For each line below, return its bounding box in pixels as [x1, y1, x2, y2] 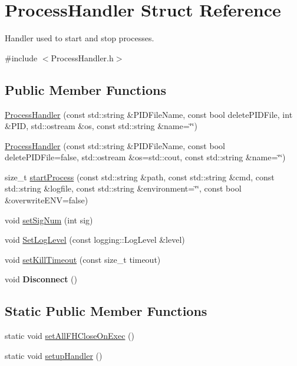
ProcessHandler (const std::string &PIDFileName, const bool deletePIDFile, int [5, 108, 293, 120]
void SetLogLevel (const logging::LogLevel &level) [5, 233, 185, 246]
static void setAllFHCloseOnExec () [5, 329, 134, 342]
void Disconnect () [5, 273, 77, 285]
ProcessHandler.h [51, 51, 114, 64]
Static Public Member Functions [5, 302, 207, 320]
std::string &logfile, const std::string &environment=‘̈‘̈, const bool [5, 182, 242, 194]
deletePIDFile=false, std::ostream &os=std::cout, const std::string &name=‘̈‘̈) [5, 151, 286, 163]
